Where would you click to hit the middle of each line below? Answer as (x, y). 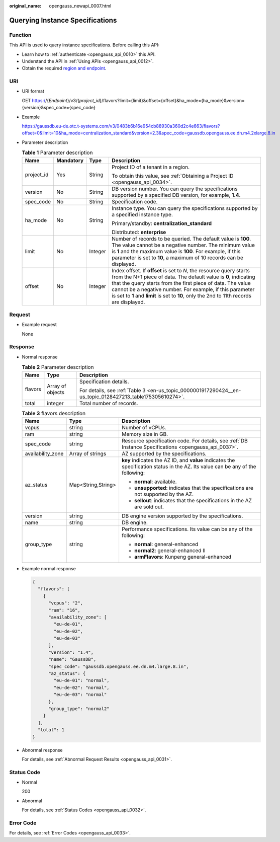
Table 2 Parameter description (58, 367)
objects (56, 392)
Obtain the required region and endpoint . (64, 68)
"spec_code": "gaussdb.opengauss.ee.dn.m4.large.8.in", (119, 666)
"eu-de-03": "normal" (80, 695)
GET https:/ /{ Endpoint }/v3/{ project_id (61, 100)
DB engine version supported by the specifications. (182, 516)
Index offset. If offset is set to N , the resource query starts (180, 270)
